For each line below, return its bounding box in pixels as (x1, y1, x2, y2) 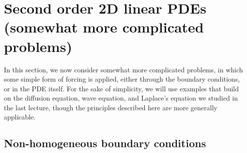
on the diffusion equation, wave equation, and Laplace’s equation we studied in (4, 93, 238, 103)
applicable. (4, 112, 36, 122)
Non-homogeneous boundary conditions (4, 136, 206, 151)
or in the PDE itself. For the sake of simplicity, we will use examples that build (4, 83, 239, 93)
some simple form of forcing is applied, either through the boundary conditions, (4, 74, 240, 84)
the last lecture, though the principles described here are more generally (4, 102, 217, 112)
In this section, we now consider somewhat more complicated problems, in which (4, 64, 243, 74)
